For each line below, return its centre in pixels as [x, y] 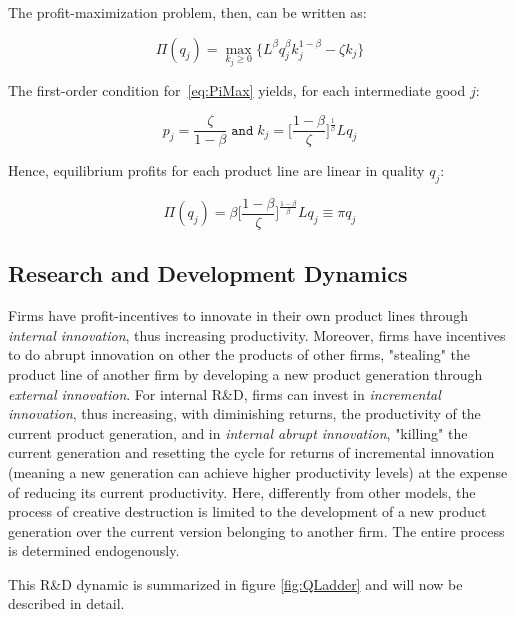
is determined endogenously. [94, 550]
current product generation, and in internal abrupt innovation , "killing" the [238, 432]
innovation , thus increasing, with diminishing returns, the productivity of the [244, 413]
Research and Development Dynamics [208, 273]
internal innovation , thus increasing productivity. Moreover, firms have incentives [257, 334]
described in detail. [66, 603]
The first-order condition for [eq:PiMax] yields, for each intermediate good [237, 90]
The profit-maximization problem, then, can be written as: [187, 12]
